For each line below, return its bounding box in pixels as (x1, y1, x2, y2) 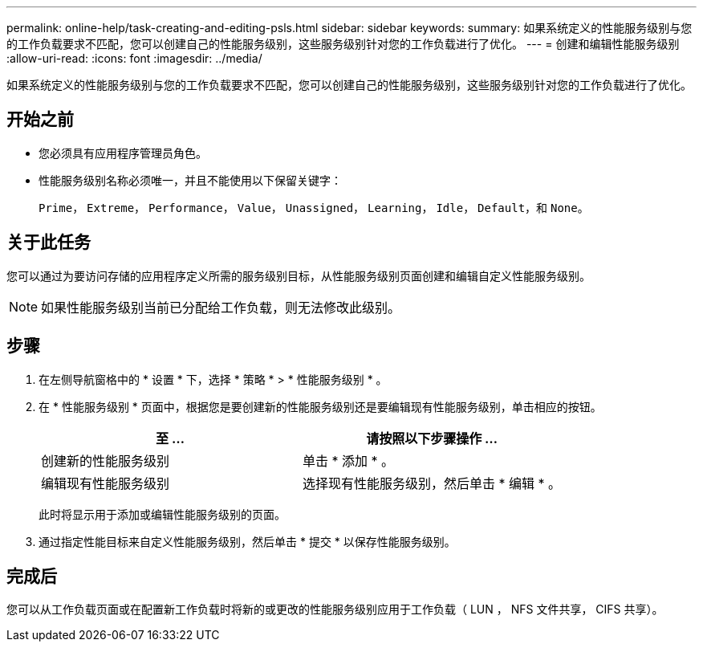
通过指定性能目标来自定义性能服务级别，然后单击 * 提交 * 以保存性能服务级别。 (39, 534, 456, 548)
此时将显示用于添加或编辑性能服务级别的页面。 (39, 507, 286, 521)
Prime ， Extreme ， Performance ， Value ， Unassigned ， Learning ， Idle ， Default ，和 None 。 (39, 200, 589, 214)
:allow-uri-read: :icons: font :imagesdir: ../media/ (6, 51, 262, 65)
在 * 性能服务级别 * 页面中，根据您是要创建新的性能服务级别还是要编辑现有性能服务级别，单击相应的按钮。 (39, 399, 602, 414)
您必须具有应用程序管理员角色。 (39, 145, 207, 160)
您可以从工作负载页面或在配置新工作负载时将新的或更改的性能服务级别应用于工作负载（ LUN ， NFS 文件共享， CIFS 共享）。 (6, 602, 664, 617)
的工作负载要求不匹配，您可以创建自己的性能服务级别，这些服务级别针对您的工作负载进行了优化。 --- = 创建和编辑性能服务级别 (6, 37, 680, 51)
